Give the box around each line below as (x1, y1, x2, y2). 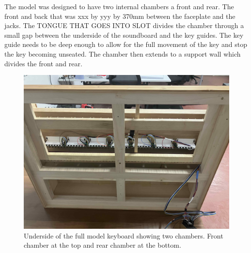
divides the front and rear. (4, 58, 82, 68)
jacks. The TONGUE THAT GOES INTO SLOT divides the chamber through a (4, 20, 244, 30)
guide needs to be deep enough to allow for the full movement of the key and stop (4, 39, 248, 49)
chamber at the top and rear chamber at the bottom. (24, 240, 181, 250)
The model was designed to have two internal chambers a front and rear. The (4, 1, 234, 11)
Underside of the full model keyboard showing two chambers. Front (24, 230, 223, 240)
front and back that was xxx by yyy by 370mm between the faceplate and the (4, 11, 235, 21)
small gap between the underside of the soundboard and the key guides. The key (4, 30, 244, 40)
